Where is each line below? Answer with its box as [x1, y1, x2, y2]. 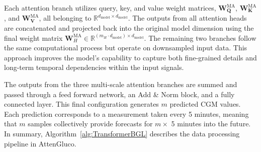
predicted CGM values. [169, 99, 241, 109]
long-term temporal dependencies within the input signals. [4, 62, 184, 72]
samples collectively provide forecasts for [28, 118, 153, 129]
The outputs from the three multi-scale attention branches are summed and [4, 79, 237, 90]
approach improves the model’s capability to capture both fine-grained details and [4, 52, 257, 62]
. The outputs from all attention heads [128, 13, 247, 23]
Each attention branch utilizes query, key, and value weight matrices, [4, 3, 216, 13]
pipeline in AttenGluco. [4, 138, 76, 148]
